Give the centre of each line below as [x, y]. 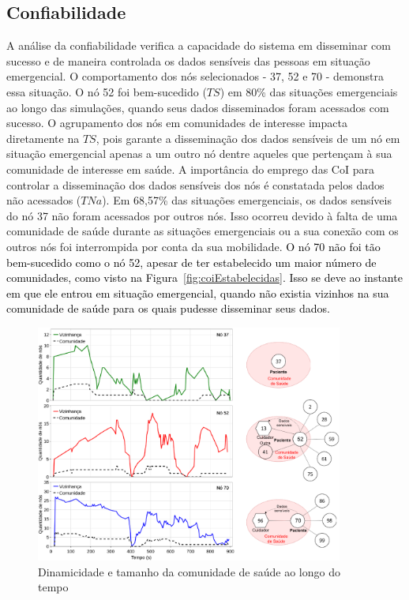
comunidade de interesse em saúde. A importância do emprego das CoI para [190, 169]
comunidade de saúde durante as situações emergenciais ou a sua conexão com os [203, 231]
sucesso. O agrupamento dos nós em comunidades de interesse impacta [177, 123]
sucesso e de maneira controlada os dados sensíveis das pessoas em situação [188, 60]
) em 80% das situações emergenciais [309, 91]
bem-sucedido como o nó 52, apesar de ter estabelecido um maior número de [191, 262]
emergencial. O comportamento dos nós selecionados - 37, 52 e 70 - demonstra [195, 76]
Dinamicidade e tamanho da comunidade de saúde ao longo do [189, 571]
